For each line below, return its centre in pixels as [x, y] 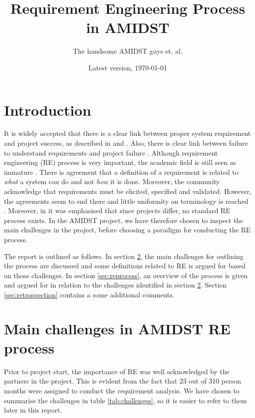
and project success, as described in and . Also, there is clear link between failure [126, 143]
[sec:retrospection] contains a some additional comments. [89, 294]
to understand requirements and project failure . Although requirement [111, 152]
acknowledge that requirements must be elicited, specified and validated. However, [128, 191]
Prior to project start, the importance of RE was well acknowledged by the [117, 371]
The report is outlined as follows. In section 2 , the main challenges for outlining [124, 256]
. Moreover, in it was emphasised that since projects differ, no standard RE [117, 210]
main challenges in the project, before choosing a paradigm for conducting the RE [127, 230]
